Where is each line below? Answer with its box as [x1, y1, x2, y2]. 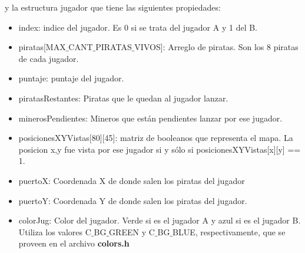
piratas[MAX [18, 41, 66, 53]
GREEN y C [109, 225, 155, 238]
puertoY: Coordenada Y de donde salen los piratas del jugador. [18, 194, 247, 206]
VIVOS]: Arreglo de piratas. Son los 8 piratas [134, 41, 299, 53]
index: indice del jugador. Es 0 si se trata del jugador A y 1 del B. [18, 21, 257, 33]
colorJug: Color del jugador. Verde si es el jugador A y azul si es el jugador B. [18, 214, 301, 226]
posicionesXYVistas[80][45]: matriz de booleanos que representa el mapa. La [18, 132, 293, 144]
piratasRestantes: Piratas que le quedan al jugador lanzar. [18, 91, 228, 104]
